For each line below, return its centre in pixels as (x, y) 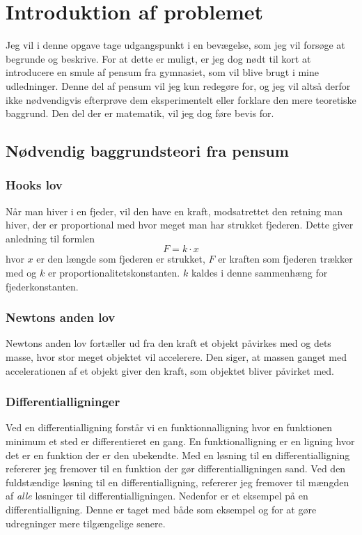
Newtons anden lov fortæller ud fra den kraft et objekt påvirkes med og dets (168, 343)
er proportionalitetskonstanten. (114, 273)
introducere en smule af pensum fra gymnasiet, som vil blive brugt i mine (163, 72)
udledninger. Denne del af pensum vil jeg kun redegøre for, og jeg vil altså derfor (178, 85)
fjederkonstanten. (42, 286)
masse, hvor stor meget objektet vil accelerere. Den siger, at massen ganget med (176, 357)
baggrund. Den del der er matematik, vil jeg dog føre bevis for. (140, 113)
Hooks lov (34, 185)
